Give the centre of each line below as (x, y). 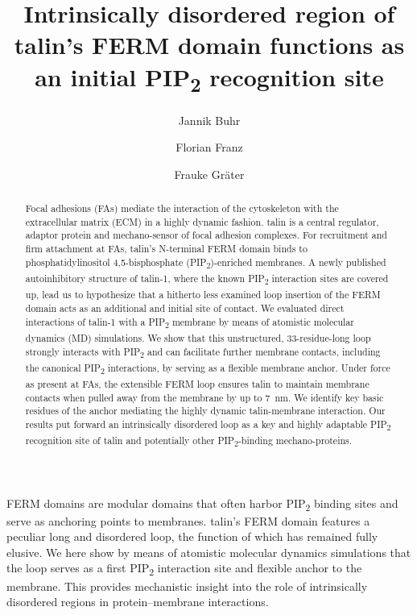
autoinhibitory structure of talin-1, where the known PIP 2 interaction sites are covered (207, 280)
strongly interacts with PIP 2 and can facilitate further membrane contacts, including (203, 352)
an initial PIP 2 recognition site (209, 79)
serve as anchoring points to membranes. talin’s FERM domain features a (188, 520)
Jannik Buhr (209, 120)
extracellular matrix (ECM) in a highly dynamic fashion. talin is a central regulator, (202, 221)
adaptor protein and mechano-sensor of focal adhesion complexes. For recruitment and (206, 235)
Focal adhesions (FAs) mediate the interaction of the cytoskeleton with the (182, 208)
